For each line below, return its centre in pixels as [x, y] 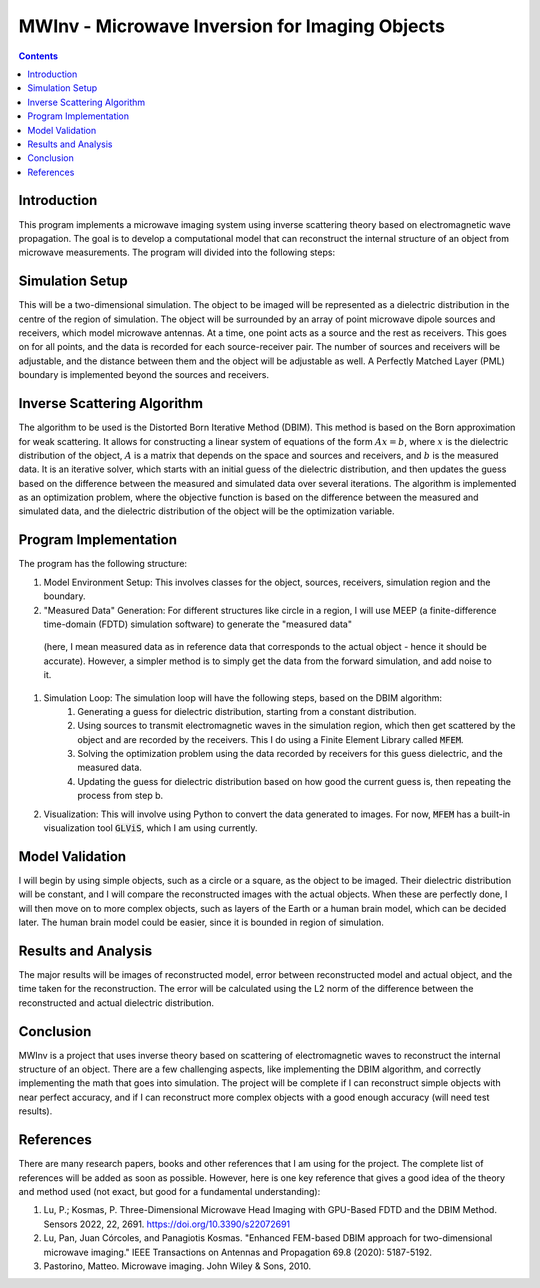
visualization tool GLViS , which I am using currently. [150, 828]
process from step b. [120, 796]
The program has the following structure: [103, 564]
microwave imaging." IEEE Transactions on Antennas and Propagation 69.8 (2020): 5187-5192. [238, 1252]
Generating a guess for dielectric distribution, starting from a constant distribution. [247, 711]
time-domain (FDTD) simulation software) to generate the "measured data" [197, 624]
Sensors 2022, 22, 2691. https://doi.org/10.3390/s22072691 [167, 1224]
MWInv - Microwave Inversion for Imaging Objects [231, 26]
